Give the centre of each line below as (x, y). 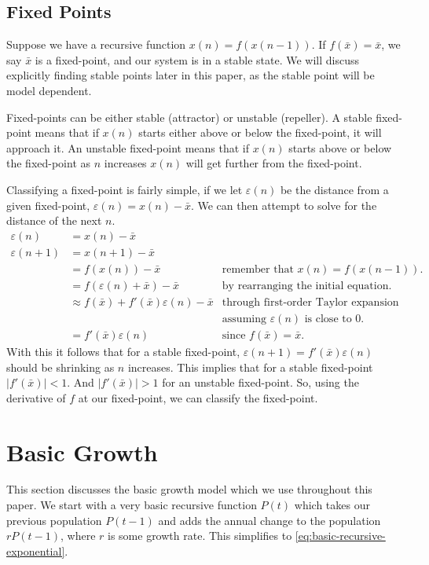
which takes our (332, 505)
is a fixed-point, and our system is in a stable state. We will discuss (197, 59)
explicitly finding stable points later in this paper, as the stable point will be (191, 75)
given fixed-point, (48, 205)
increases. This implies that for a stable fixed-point (250, 367)
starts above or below (340, 147)
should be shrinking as (60, 367)
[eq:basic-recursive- (340, 536)
